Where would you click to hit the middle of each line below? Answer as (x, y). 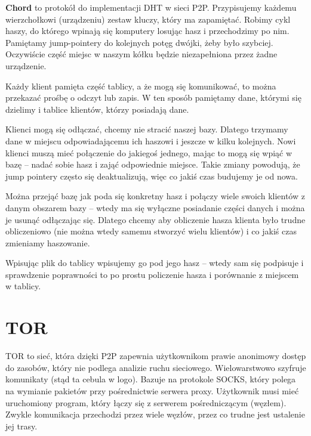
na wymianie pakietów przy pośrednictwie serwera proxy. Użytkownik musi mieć (152, 390)
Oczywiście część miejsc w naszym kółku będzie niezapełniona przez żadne (141, 54)
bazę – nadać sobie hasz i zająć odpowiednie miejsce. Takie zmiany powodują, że (153, 164)
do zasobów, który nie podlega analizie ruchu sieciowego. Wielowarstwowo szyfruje (156, 367)
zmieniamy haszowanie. (48, 242)
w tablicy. (23, 286)
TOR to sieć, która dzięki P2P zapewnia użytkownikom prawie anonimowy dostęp (156, 356)
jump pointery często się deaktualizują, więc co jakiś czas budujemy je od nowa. (152, 176)
